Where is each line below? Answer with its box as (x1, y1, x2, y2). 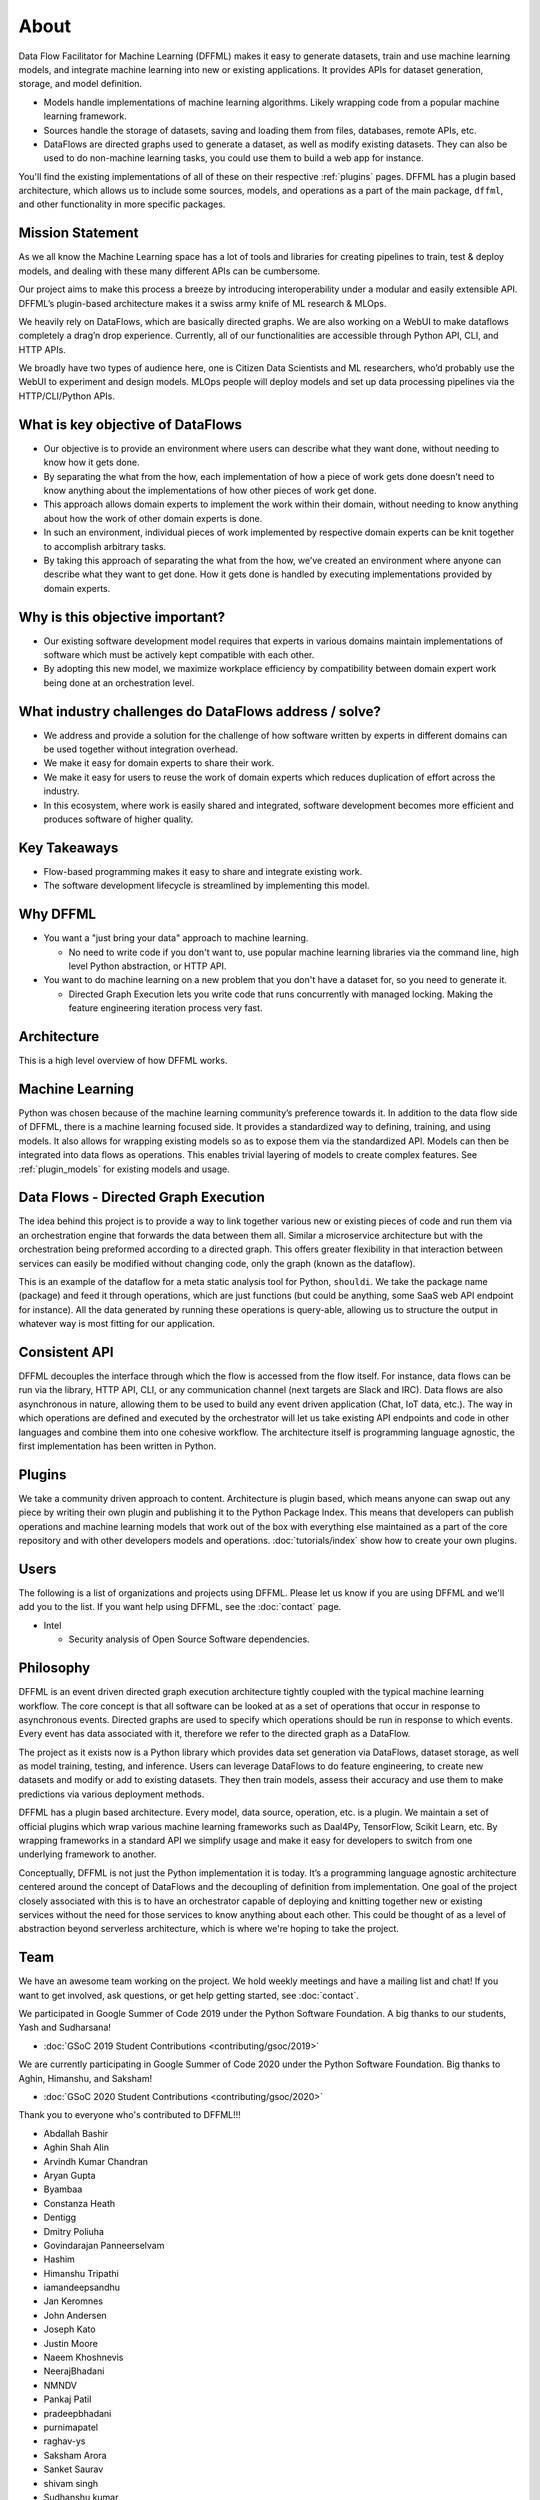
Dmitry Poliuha (43, 2225, 105, 2237)
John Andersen (43, 2309, 107, 2321)
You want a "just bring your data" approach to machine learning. (43, 932, 309, 944)
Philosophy (18, 1660, 91, 1677)
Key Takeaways (18, 839, 119, 856)
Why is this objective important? (18, 608, 225, 625)
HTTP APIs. (18, 343, 67, 355)
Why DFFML (18, 906, 97, 923)
